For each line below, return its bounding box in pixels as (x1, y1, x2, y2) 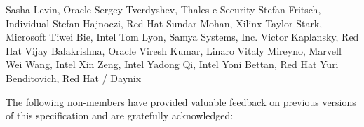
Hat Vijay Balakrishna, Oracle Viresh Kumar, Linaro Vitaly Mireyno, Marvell (6, 43, 342, 58)
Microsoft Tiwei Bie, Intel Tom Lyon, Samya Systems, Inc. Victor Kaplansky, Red (6, 29, 359, 44)
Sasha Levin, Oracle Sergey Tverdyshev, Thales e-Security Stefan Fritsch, (6, 2, 321, 16)
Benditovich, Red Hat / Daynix (6, 70, 142, 85)
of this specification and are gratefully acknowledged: (6, 108, 234, 123)
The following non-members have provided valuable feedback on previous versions (6, 94, 356, 109)
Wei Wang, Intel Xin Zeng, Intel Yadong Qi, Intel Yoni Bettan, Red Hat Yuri (6, 57, 339, 72)
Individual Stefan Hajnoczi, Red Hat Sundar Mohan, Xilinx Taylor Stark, (6, 15, 323, 30)
